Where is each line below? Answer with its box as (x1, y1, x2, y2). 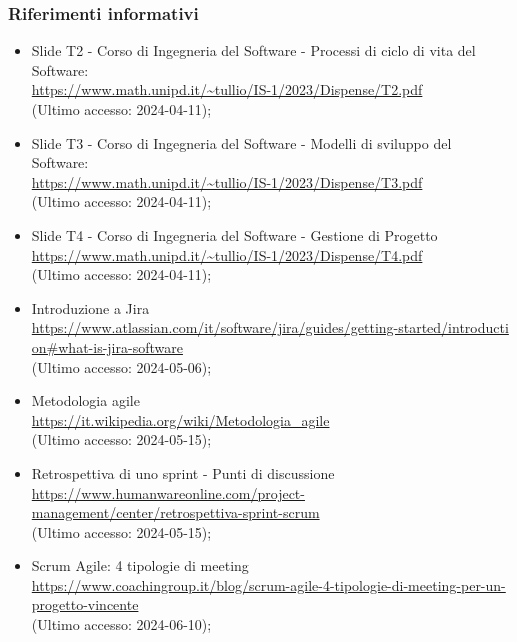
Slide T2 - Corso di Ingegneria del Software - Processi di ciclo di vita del (31, 40, 476, 61)
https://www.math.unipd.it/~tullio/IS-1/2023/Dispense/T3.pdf (31, 171, 423, 192)
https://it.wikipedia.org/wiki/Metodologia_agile (31, 409, 330, 430)
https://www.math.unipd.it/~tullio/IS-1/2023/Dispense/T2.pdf (31, 79, 423, 100)
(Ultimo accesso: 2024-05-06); (31, 356, 212, 377)
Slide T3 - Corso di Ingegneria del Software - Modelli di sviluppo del (31, 132, 452, 153)
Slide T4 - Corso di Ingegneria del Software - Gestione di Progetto (31, 224, 438, 245)
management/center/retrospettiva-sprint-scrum (31, 502, 320, 523)
